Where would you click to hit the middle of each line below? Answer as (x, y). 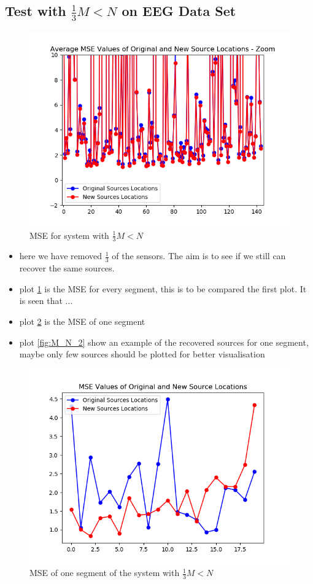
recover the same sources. (67, 268)
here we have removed (61, 256)
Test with (36, 11)
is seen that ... (46, 301)
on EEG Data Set (179, 11)
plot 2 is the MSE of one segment (82, 321)
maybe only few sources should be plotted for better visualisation (142, 354)
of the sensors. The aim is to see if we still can (199, 256)
